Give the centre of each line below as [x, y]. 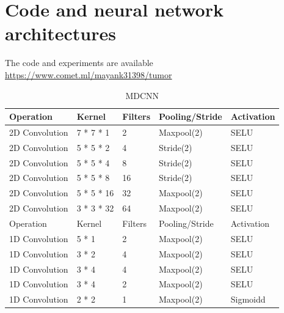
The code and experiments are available [79, 63]
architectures [60, 33]
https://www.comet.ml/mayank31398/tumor [89, 74]
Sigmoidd [248, 299]
